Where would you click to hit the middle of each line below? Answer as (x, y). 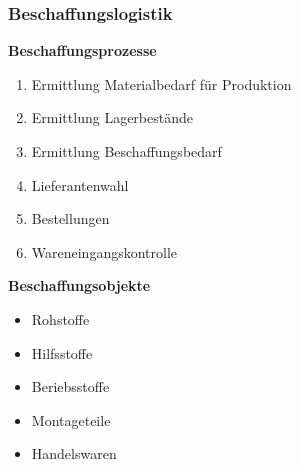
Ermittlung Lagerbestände (112, 117)
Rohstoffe (60, 318)
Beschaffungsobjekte (79, 285)
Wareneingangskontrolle (104, 251)
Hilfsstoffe (62, 352)
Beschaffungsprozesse (82, 50)
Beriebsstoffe (70, 386)
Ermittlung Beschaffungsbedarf (126, 151)
